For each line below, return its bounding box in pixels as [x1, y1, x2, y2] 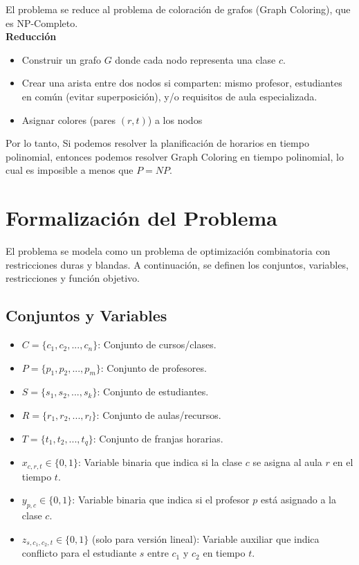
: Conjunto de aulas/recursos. [96, 408, 221, 422]
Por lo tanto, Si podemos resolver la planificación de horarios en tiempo [6, 136, 309, 150]
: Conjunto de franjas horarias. [93, 431, 223, 445]
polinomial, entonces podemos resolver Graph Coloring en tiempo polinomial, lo [6, 149, 344, 163]
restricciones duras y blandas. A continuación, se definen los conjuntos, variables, [6, 257, 349, 271]
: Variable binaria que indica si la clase [77, 455, 242, 469]
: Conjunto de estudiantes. [97, 384, 209, 399]
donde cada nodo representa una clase [115, 52, 276, 66]
